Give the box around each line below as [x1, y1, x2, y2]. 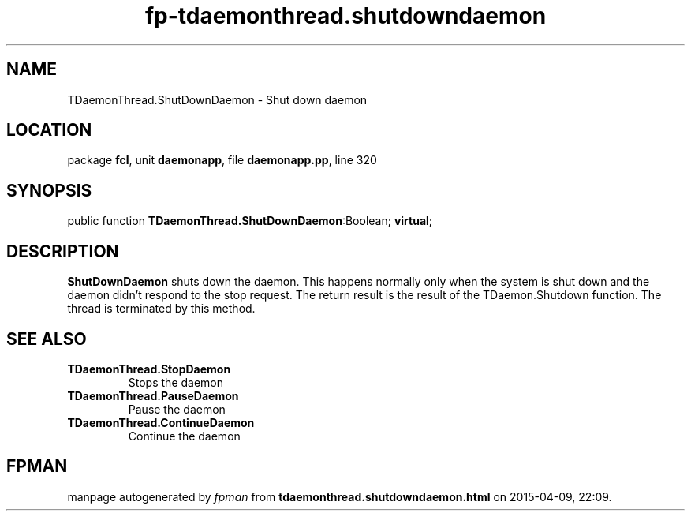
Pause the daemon [128, 402, 226, 416]
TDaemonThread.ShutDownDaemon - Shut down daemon [67, 92, 368, 107]
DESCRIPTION [6, 241, 119, 261]
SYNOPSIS [6, 180, 92, 200]
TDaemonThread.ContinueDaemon [67, 415, 255, 429]
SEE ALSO [6, 328, 87, 349]
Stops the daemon [128, 375, 223, 389]
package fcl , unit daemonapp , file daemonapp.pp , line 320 [67, 153, 377, 167]
